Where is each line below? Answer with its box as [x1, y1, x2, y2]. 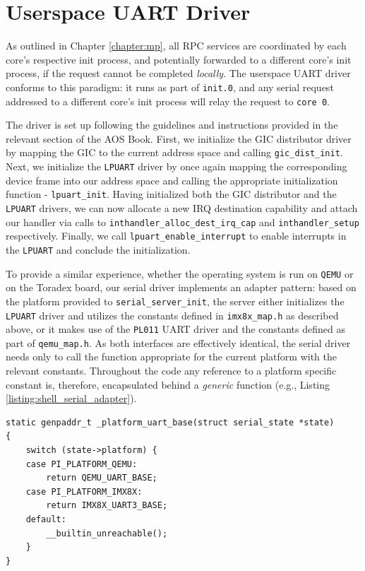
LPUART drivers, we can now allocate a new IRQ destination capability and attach [6, 200, 358, 215]
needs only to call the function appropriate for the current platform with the [6, 349, 337, 364]
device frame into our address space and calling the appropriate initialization [6, 172, 338, 187]
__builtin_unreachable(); [46, 528, 168, 538]
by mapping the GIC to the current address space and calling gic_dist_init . [6, 145, 343, 160]
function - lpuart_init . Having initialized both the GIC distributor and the [6, 187, 337, 201]
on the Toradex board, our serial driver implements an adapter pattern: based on [6, 280, 357, 295]
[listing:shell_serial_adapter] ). [6, 391, 137, 406]
